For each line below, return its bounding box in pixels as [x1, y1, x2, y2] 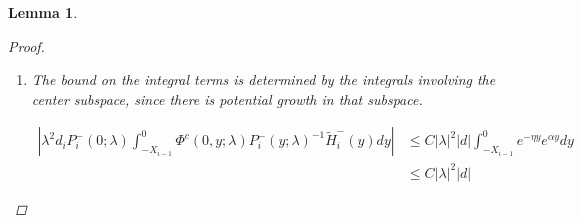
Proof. [8, 35, 45, 56]
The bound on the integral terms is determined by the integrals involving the [31, 69, 496, 90]
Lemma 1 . [8, 2, 78, 22]
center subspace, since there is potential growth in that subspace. [31, 88, 423, 109]
